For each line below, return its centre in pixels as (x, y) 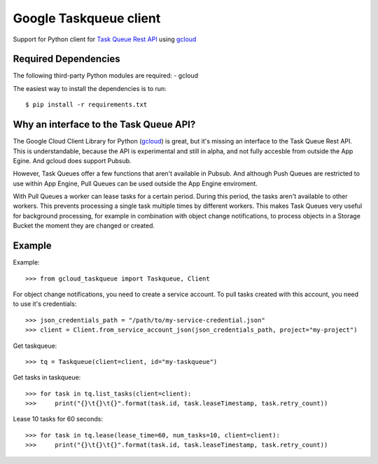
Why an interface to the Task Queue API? (104, 125)
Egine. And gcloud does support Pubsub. (72, 160)
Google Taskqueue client (87, 18)
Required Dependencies (66, 59)
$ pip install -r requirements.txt (86, 105)
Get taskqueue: (35, 346)
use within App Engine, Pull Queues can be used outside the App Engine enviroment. (135, 183)
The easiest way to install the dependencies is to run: (90, 88)
